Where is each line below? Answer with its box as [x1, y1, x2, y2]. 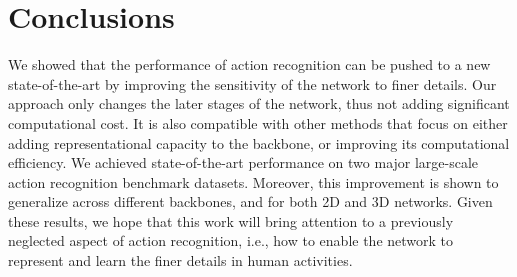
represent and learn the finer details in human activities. [8, 250, 353, 271]
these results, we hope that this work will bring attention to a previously [8, 210, 454, 231]
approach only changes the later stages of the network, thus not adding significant [8, 93, 510, 114]
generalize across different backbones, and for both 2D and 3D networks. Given [8, 191, 493, 212]
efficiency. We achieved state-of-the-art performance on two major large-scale [8, 152, 479, 173]
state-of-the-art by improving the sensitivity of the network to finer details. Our [8, 73, 497, 94]
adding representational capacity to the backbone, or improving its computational [8, 132, 510, 153]
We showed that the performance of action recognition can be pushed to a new [8, 54, 491, 75]
